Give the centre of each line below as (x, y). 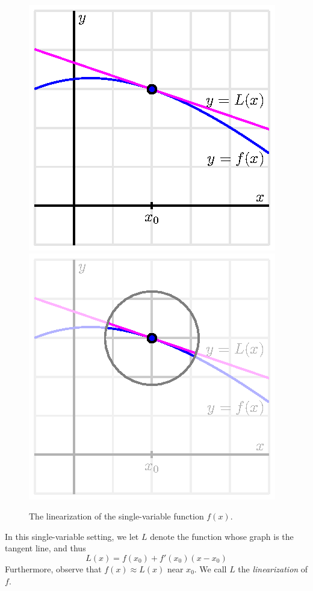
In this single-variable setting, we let (72, 536)
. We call (210, 568)
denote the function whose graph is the (222, 536)
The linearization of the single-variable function (116, 516)
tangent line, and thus (45, 548)
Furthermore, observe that (53, 568)
